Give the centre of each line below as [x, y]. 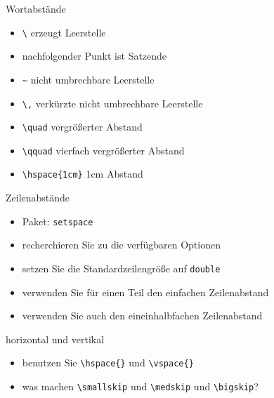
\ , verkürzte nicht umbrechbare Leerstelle [112, 103]
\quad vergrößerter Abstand [82, 127]
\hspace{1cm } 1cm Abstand [83, 174]
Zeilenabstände [38, 198]
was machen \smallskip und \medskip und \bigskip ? [140, 386]
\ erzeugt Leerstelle [64, 32]
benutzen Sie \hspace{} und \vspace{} [108, 363]
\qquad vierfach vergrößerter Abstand [103, 150]
